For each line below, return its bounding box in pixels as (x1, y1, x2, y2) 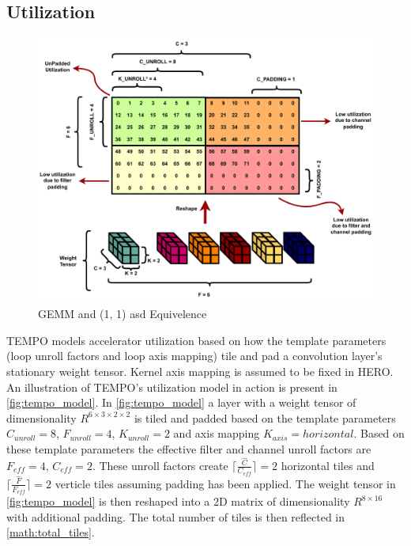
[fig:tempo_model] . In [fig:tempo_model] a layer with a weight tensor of (6, 394, 356, 411)
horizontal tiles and (281, 457, 375, 473)
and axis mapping (173, 425, 260, 442)
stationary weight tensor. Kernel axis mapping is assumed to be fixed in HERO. (6, 362, 394, 379)
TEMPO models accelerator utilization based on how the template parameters (6, 332, 386, 348)
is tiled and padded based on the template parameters (134, 409, 396, 426)
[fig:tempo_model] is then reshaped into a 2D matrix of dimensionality (6, 493, 350, 510)
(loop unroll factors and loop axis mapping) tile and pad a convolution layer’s (6, 347, 383, 364)
